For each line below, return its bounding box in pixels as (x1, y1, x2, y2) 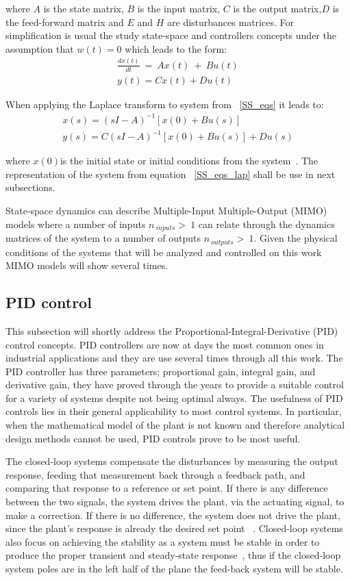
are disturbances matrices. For (167, 14, 294, 29)
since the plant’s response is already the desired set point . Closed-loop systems (5, 521, 343, 535)
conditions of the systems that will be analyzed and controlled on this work (5, 244, 322, 259)
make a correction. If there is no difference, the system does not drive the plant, (5, 507, 340, 522)
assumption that (5, 41, 74, 55)
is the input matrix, (137, 1, 221, 15)
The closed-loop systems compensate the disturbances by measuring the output (5, 454, 338, 468)
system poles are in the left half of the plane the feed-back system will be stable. (5, 562, 343, 575)
